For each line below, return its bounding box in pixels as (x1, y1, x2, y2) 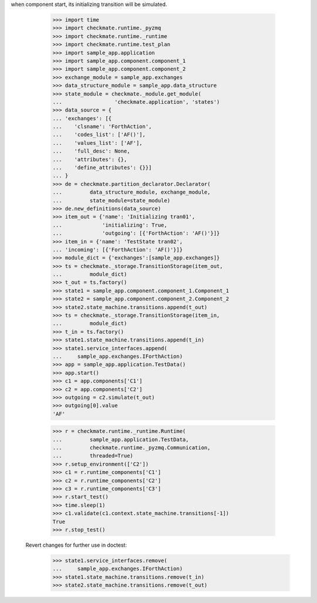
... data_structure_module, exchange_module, (52, 189, 211, 196)
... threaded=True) (52, 452, 133, 459)
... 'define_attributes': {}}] (52, 164, 152, 171)
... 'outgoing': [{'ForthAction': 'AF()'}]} (52, 230, 220, 237)
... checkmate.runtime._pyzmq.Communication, (52, 445, 211, 451)
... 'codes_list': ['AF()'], (52, 131, 146, 138)
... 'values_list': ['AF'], (52, 140, 143, 146)
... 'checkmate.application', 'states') (52, 99, 220, 105)
